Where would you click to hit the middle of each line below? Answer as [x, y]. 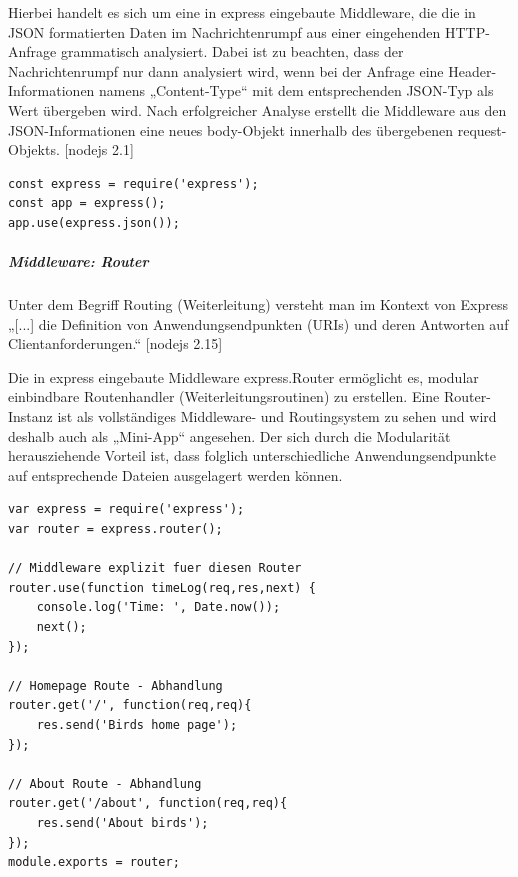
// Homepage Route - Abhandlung [115, 685]
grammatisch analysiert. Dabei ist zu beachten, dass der [232, 51]
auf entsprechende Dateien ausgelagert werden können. [175, 474]
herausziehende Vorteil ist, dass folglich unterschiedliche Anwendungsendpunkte [252, 455]
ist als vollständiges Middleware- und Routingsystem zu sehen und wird [277, 416]
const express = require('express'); [133, 183]
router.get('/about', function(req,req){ [148, 803]
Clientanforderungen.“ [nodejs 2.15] [115, 343]
